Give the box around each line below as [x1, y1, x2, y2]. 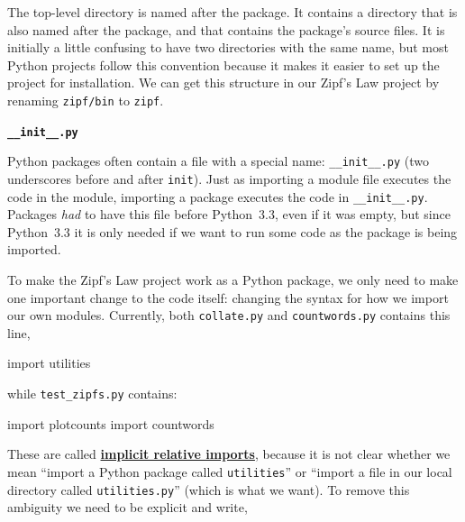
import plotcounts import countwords [7, 414, 214, 433]
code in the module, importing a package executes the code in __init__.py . [7, 187, 428, 206]
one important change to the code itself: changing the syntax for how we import [7, 288, 449, 307]
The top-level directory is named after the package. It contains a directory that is [7, 3, 458, 21]
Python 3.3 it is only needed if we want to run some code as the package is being [7, 222, 458, 241]
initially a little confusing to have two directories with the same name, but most [7, 38, 449, 57]
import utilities [7, 353, 91, 372]
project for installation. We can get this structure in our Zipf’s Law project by [7, 73, 440, 92]
